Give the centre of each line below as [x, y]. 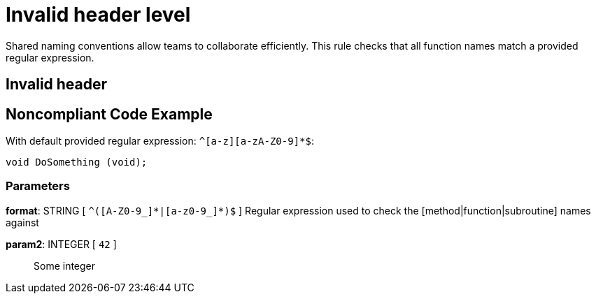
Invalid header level [98, 15]
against [22, 222]
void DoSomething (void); [77, 162]
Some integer [65, 265]
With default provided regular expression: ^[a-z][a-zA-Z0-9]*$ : [160, 141]
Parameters [38, 186]
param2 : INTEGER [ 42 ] [61, 244]
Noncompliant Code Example [109, 114]
